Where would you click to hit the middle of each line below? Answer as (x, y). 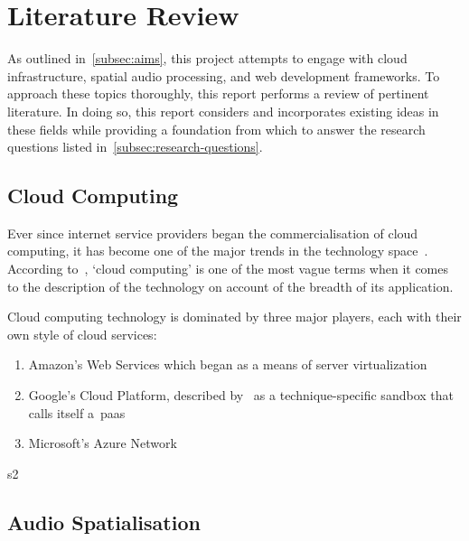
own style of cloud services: (82, 334)
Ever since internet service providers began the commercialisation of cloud (213, 233)
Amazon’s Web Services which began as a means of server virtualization (228, 364)
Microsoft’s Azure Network (103, 443)
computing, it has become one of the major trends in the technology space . (218, 251)
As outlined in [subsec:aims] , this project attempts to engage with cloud (207, 58)
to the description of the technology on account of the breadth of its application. (230, 286)
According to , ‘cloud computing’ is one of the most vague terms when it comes (228, 269)
